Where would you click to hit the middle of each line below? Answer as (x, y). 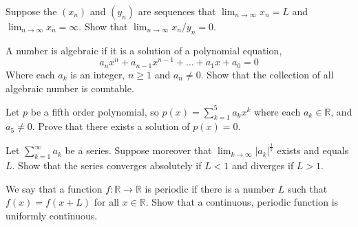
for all (106, 202)
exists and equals (313, 150)
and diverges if (263, 165)
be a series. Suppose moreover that (138, 150)
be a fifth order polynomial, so (95, 111)
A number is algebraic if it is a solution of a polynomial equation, (144, 50)
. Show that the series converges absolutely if (107, 165)
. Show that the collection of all (267, 74)
